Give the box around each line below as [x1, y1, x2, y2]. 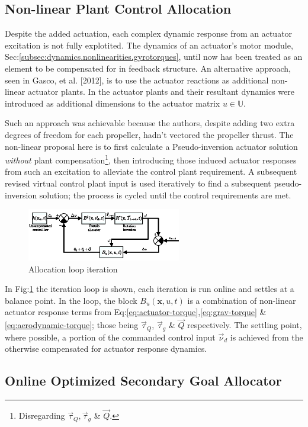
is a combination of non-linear [187, 294, 296, 306]
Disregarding [18, 409, 65, 422]
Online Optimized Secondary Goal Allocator [5, 371, 282, 390]
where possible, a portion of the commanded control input [5, 330, 216, 343]
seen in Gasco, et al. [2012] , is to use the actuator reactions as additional [5, 73, 269, 86]
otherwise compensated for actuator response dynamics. [5, 342, 207, 355]
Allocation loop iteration [28, 262, 118, 275]
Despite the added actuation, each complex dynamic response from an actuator [5, 27, 293, 40]
